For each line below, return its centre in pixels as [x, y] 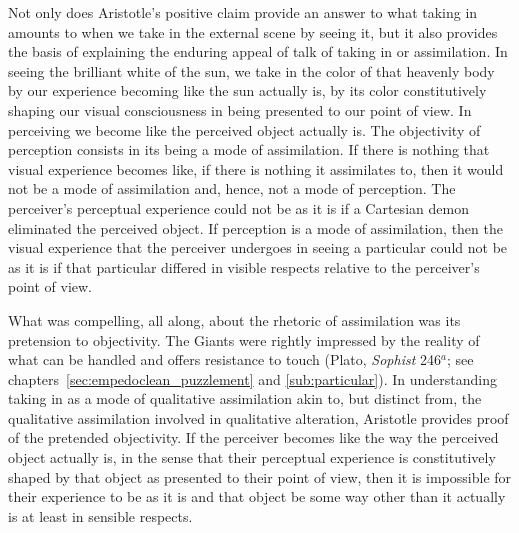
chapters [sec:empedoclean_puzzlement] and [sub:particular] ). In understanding [252, 378]
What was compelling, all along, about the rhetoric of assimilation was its [234, 319]
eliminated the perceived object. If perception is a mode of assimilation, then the [255, 227]
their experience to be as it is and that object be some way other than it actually [257, 496]
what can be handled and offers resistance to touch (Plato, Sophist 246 [225, 359]
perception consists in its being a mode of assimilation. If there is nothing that [249, 149]
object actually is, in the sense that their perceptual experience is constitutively [252, 457]
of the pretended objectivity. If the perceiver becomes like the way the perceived [253, 437]
